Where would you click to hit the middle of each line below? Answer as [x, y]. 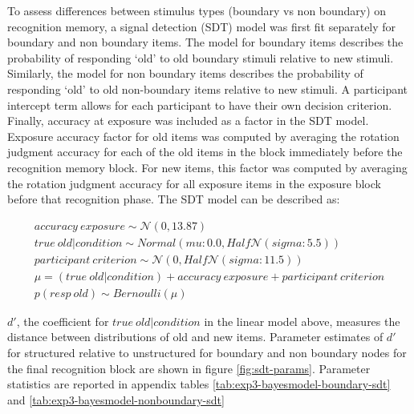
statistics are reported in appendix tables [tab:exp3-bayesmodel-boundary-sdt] [199, 384]
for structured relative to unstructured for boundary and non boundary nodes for [207, 353]
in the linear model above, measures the [302, 321]
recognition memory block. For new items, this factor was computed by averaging [207, 167]
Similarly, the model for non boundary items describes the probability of [185, 73]
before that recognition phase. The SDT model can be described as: [174, 199]
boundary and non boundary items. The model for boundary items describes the [205, 42]
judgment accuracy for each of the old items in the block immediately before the [205, 152]
